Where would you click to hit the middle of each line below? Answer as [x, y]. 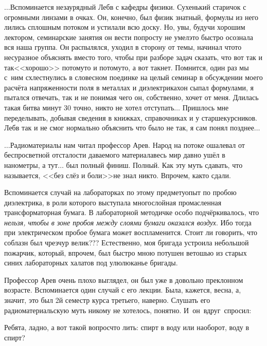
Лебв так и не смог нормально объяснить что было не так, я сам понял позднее [129, 128]
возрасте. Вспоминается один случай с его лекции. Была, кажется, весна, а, [123, 290]
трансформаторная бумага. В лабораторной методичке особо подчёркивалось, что [132, 212]
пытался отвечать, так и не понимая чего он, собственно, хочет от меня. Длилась [131, 97]
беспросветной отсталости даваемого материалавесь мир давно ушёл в [115, 155]
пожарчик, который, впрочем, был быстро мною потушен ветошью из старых [126, 252]
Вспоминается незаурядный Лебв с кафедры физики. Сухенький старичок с [128, 7]
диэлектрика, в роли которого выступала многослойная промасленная [113, 202]
